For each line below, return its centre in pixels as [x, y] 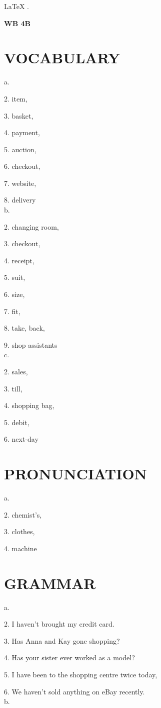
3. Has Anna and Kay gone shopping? [62, 640]
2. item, [16, 98]
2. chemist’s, [23, 514]
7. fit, [12, 311]
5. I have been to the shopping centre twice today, [81, 674]
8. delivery [20, 200]
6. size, [14, 294]
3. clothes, [19, 531]
